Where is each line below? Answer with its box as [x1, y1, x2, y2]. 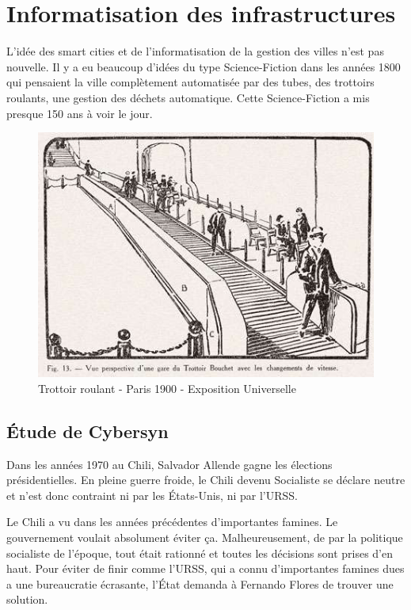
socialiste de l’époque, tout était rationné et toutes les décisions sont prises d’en [6, 544, 394, 561]
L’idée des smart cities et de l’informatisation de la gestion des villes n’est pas [6, 43, 384, 59]
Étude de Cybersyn [6, 418, 169, 443]
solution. [6, 591, 48, 608]
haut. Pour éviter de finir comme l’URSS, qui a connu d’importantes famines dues [6, 560, 405, 577]
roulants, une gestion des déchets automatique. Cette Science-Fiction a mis [6, 89, 370, 105]
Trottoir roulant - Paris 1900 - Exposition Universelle [38, 379, 296, 396]
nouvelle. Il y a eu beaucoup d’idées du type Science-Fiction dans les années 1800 [6, 58, 401, 74]
